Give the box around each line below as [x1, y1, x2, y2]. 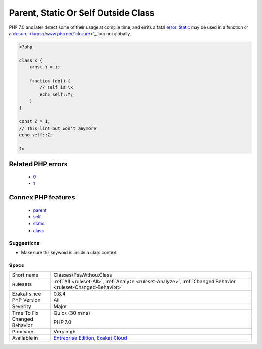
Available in [12, 335, 38, 342]
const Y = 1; [29, 65, 61, 70]
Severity [12, 303, 31, 310]
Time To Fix [12, 310, 39, 316]
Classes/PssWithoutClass [53, 272, 112, 279]
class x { [19, 57, 43, 63]
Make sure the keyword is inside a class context [21, 249, 117, 255]
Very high [53, 328, 76, 335]
